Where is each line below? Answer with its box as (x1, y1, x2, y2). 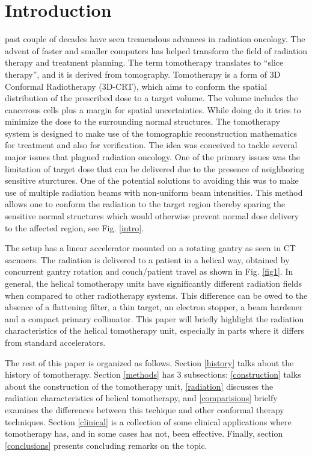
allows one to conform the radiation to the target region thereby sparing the (5, 198, 286, 210)
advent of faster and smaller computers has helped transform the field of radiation (5, 44, 308, 57)
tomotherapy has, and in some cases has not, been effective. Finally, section (5, 427, 283, 440)
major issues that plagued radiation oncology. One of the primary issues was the (5, 151, 301, 163)
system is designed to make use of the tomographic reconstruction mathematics (5, 126, 297, 139)
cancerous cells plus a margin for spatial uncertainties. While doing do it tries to (5, 103, 301, 116)
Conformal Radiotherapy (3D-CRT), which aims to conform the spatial (5, 80, 268, 92)
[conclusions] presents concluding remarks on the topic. (5, 439, 207, 451)
